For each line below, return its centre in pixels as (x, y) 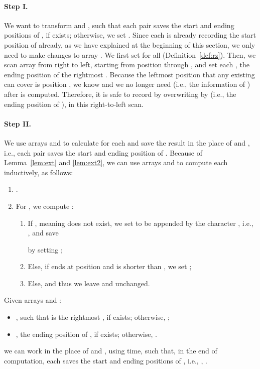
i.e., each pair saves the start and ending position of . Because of (103, 152)
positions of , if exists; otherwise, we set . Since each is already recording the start (130, 35)
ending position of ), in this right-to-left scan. (74, 104)
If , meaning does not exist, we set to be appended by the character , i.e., (141, 223)
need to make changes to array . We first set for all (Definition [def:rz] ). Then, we (130, 54)
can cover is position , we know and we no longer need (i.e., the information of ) (127, 84)
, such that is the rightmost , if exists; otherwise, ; (93, 317)
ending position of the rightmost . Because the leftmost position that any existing (129, 74)
